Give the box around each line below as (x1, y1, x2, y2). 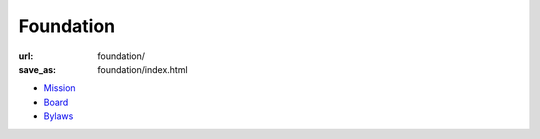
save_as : (18, 63, 57, 75)
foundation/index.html (97, 63, 189, 75)
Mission (43, 82, 76, 94)
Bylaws (43, 110, 74, 122)
